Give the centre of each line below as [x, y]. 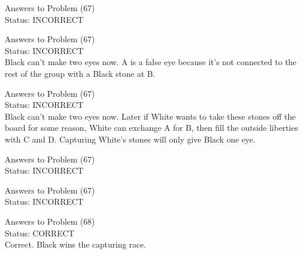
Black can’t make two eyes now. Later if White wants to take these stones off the [150, 116]
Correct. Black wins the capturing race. [76, 244]
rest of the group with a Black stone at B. [80, 73]
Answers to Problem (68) [50, 221]
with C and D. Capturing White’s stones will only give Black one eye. [130, 139]
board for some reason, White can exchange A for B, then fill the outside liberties [151, 128]
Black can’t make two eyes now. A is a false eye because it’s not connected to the [151, 62]
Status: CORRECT [40, 233]
